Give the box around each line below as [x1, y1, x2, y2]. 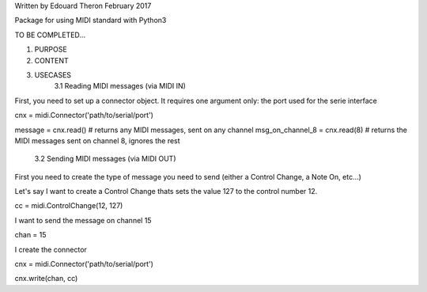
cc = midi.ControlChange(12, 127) [14, 201, 123, 210]
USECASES [34, 70, 71, 79]
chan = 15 [14, 230, 47, 240]
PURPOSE [34, 44, 67, 55]
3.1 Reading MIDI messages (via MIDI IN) [54, 82, 186, 91]
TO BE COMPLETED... [14, 30, 86, 40]
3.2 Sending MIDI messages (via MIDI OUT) [34, 154, 177, 164]
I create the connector [14, 245, 87, 254]
